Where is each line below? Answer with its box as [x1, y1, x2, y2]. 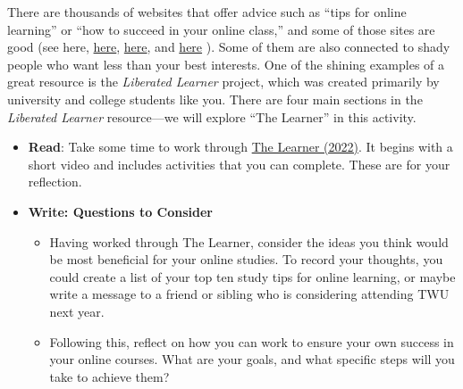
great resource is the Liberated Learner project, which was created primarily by [7, 72, 440, 91]
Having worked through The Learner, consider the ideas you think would [49, 232, 449, 251]
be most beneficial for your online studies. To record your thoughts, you [49, 250, 443, 269]
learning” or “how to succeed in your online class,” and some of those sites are [7, 20, 435, 38]
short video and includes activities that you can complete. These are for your [28, 154, 450, 173]
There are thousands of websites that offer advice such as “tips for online [7, 3, 407, 21]
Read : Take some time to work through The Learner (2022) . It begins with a [28, 137, 453, 156]
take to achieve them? [49, 367, 170, 385]
